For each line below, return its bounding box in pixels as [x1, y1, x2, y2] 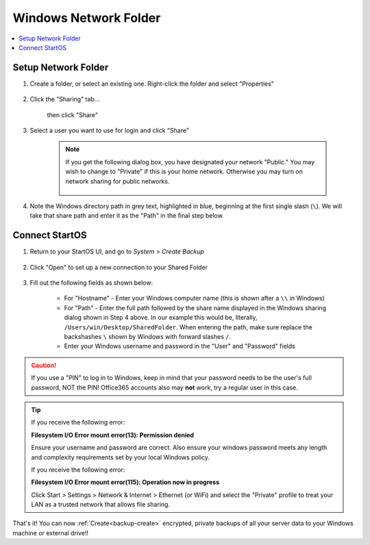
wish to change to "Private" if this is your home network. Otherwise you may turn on [65, 168, 303, 176]
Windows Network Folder [12, 10, 161, 25]
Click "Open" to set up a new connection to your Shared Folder [29, 263, 208, 271]
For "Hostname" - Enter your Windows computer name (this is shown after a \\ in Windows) [64, 294, 325, 303]
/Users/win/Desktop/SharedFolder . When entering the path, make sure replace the [64, 322, 313, 331]
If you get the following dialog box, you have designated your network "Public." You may [65, 157, 315, 166]
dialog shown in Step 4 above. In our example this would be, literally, [64, 314, 258, 322]
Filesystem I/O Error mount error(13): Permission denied [31, 431, 195, 439]
